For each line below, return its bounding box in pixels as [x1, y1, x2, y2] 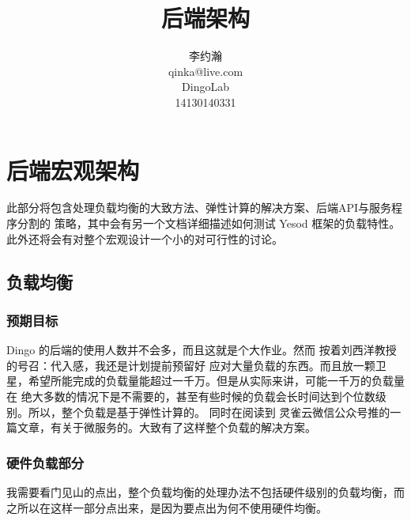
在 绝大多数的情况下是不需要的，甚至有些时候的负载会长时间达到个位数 [6, 388, 375, 404]
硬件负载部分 [6, 452, 85, 472]
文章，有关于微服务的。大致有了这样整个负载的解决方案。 [17, 419, 316, 436]
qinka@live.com [168, 62, 243, 79]
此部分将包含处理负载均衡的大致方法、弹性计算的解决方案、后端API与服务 [6, 199, 392, 216]
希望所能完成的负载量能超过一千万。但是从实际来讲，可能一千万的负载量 [28, 372, 405, 389]
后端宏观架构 [6, 153, 140, 186]
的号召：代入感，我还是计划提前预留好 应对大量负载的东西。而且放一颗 [6, 357, 375, 373]
